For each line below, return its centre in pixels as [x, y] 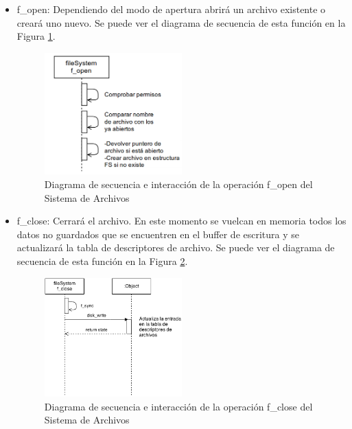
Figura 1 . [36, 36]
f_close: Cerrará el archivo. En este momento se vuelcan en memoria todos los [181, 221]
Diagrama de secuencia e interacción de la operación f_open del [178, 184]
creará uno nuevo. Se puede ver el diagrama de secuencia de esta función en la [181, 22]
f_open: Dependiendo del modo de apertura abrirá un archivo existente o [171, 9]
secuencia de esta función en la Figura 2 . [102, 261]
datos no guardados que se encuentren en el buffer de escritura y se [158, 234]
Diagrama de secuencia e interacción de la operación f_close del [178, 406]
